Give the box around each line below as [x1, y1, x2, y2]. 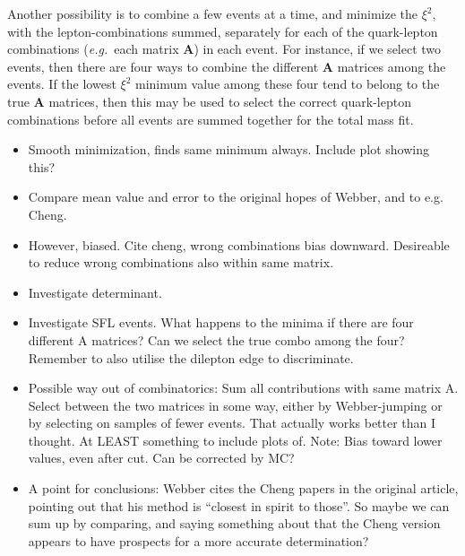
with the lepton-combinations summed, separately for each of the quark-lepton [7, 22, 438, 40]
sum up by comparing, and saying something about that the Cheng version [28, 514, 441, 533]
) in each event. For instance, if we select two [194, 39, 442, 58]
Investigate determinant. [28, 282, 162, 301]
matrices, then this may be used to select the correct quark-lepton [48, 91, 411, 110]
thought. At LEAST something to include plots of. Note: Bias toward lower [28, 430, 443, 449]
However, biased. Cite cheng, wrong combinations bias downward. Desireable [28, 235, 450, 254]
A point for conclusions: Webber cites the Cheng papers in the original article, [28, 479, 459, 498]
